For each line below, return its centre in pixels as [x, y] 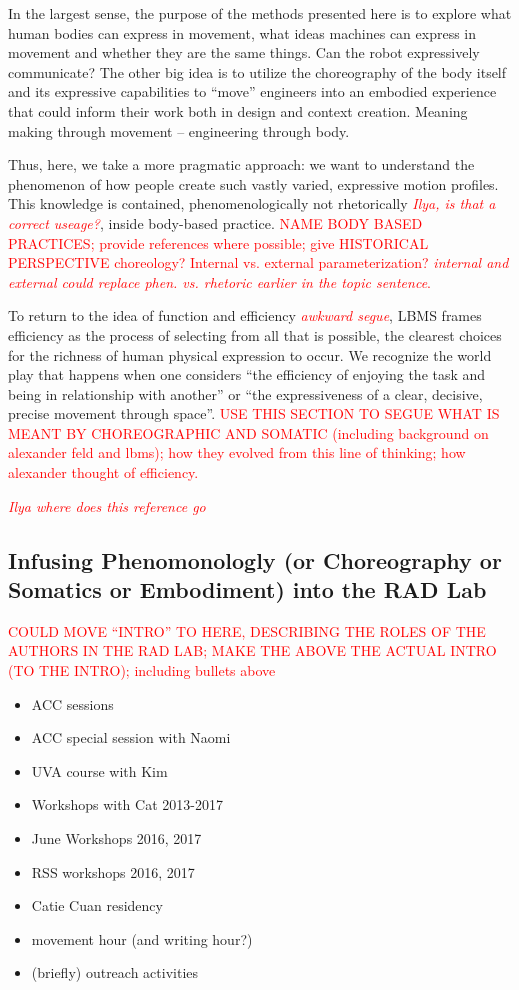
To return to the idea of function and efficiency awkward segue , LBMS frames [245, 315]
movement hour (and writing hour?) [142, 938]
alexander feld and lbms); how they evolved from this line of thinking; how [237, 452]
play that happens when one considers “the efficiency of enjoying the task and [247, 374]
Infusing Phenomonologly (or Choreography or [255, 559]
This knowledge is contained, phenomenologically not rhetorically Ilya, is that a [252, 203]
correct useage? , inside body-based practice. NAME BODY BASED [215, 222]
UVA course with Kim [99, 770]
